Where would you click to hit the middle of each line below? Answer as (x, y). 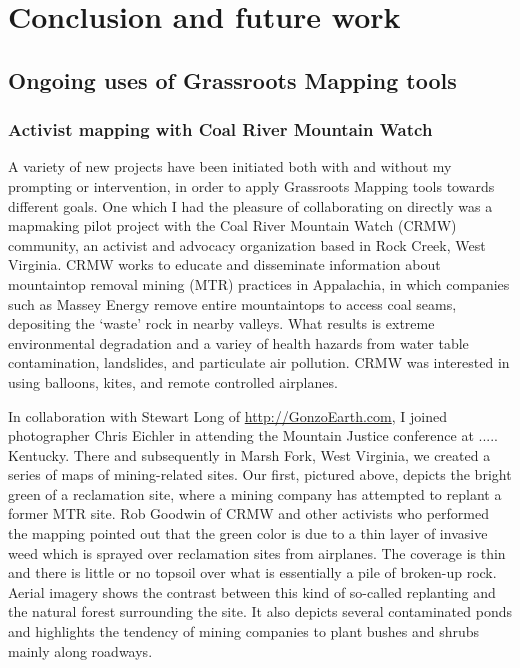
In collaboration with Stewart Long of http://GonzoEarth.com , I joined (227, 415)
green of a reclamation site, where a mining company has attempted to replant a (255, 493)
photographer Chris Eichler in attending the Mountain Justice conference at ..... (253, 435)
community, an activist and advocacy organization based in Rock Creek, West (247, 244)
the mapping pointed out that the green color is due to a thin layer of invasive (248, 533)
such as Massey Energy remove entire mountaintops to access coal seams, (232, 303)
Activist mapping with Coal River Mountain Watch (220, 129)
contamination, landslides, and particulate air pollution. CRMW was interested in (259, 362)
